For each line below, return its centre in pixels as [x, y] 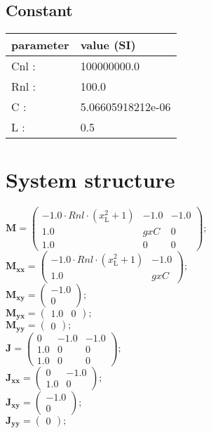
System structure [90, 180]
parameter [40, 45]
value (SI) [108, 45]
